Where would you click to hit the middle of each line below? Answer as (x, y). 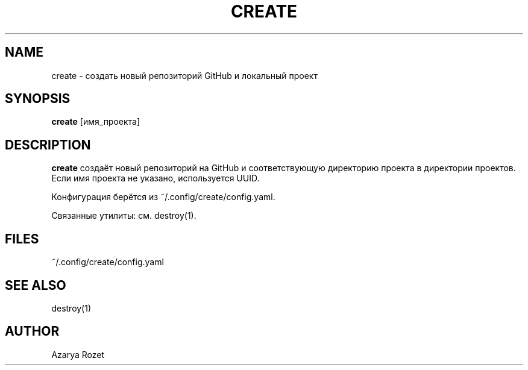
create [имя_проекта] (96, 122)
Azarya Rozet (78, 354)
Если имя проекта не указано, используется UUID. (156, 178)
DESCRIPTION (48, 145)
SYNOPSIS (38, 99)
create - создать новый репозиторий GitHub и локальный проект (184, 75)
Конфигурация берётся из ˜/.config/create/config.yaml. (163, 197)
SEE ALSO (36, 285)
